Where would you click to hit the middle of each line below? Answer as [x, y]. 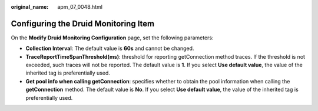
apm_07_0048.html [80, 7]
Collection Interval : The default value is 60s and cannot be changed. [110, 48]
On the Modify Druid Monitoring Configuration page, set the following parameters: [112, 38]
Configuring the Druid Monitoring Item [83, 23]
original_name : [30, 7]
